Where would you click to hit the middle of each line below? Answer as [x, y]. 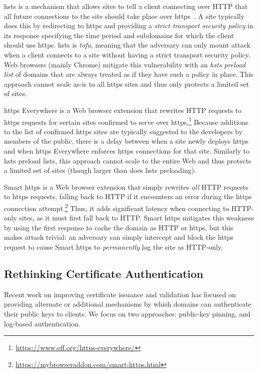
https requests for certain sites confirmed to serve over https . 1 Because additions [126, 121]
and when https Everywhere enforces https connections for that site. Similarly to [127, 150]
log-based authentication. [42, 323]
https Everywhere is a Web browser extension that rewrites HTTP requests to [123, 110]
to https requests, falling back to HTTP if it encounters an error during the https [128, 196]
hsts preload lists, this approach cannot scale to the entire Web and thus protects [128, 160]
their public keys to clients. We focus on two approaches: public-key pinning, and [127, 313]
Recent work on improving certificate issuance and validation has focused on [120, 294]
